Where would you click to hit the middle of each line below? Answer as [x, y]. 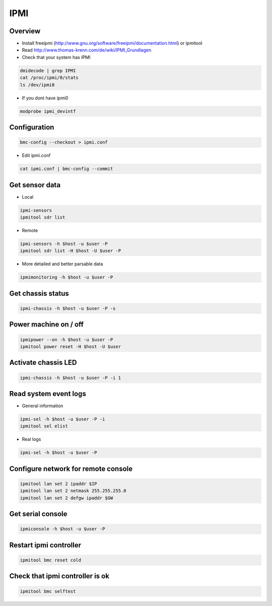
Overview [25, 31]
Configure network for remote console [71, 469]
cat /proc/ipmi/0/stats [49, 78]
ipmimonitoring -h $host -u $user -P [66, 277]
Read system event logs [48, 394]
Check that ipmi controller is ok [59, 576]
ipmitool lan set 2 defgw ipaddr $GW [66, 498]
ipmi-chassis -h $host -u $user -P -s [68, 308]
